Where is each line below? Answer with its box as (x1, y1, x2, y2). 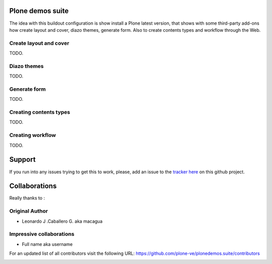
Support (9, 155, 36, 164)
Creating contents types (9, 109, 71, 116)
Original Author (9, 208, 48, 215)
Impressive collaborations (9, 231, 75, 238)
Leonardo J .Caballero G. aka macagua (22, 218, 103, 224)
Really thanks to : (9, 195, 45, 201)
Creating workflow (9, 131, 56, 139)
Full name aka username (22, 241, 73, 247)
